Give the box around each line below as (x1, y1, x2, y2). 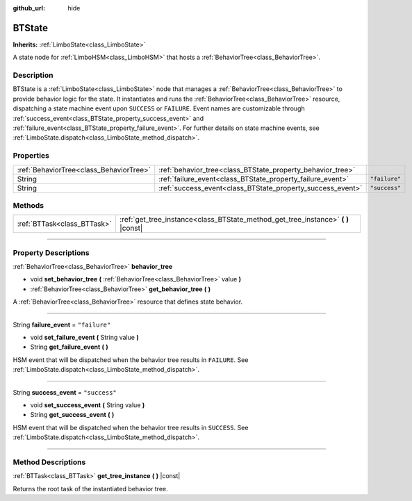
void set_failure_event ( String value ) (30, 333, 139, 341)
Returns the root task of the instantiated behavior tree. (13, 484, 168, 493)
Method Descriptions (13, 457, 86, 467)
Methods (13, 200, 44, 210)
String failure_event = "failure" (13, 320, 111, 329)
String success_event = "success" (13, 388, 117, 396)
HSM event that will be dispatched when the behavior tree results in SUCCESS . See (13, 423, 249, 432)
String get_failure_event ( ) (30, 343, 109, 351)
